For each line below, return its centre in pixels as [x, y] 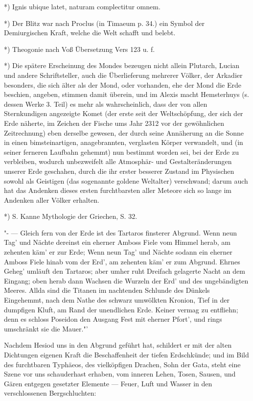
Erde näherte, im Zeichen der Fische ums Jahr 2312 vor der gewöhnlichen [114, 123]
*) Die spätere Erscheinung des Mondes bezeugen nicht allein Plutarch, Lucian [122, 65]
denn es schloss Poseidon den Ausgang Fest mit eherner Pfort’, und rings [113, 319]
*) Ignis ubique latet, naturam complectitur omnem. [82, 6]
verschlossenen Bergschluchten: [50, 393]
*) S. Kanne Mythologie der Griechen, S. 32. [71, 216]
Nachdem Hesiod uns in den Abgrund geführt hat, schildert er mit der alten [118, 345]
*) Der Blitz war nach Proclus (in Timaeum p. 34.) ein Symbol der [104, 23]
